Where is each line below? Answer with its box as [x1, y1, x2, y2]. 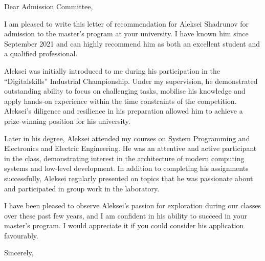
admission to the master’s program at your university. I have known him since [4, 28, 249, 39]
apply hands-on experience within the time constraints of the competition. [4, 95, 237, 106]
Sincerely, [4, 247, 34, 258]
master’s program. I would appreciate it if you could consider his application [4, 220, 244, 231]
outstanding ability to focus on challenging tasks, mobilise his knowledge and [4, 85, 246, 96]
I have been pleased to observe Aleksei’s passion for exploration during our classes [4, 200, 261, 211]
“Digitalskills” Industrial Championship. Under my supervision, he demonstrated [4, 75, 258, 86]
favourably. [4, 230, 38, 241]
